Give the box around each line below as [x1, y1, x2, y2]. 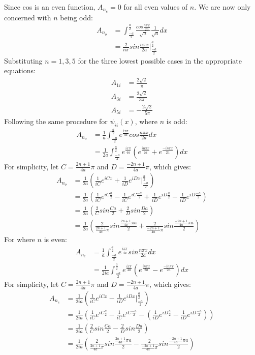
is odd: [166, 115, 187, 126]
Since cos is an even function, [4, 2, 95, 12]
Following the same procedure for [4, 115, 108, 126]
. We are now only [194, 2, 251, 12]
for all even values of [123, 2, 188, 12]
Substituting [4, 55, 43, 66]
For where [4, 234, 35, 245]
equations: [4, 65, 36, 76]
